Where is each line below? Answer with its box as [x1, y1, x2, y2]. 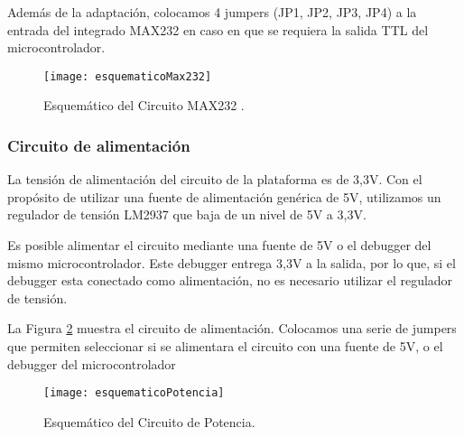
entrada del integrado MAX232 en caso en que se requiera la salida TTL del [7, 20, 429, 39]
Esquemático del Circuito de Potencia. [43, 412, 255, 431]
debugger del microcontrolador [7, 354, 176, 373]
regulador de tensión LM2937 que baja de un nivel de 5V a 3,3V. [7, 205, 367, 224]
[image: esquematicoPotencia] [43, 386, 225, 400]
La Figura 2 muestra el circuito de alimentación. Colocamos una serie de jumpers [7, 319, 457, 338]
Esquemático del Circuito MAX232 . [43, 96, 245, 115]
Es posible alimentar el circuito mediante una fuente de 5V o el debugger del [7, 236, 432, 255]
